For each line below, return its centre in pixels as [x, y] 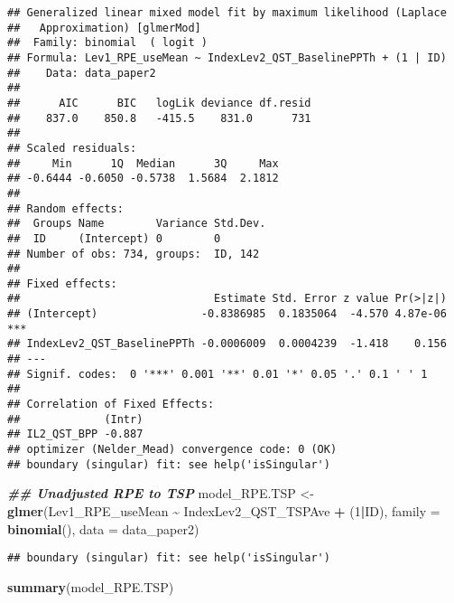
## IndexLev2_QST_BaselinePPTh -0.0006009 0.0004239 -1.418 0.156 [227, 344]
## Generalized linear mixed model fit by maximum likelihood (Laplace [227, 13]
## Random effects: [65, 208]
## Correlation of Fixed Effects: [111, 405]
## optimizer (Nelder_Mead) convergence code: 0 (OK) [172, 450]
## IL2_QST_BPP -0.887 [75, 434]
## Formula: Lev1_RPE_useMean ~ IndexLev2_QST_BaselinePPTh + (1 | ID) [227, 57]
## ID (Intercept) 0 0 [114, 238]
